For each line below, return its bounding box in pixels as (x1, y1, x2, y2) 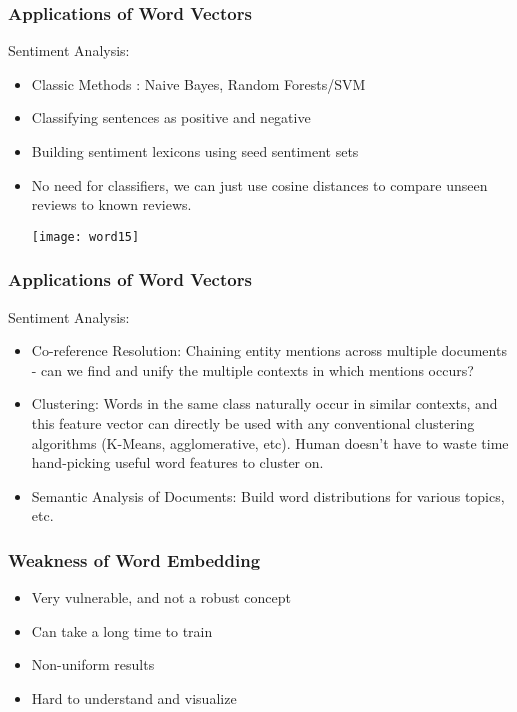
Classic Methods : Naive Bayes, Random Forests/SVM (31, 73, 366, 94)
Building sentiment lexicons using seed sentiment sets (31, 141, 359, 161)
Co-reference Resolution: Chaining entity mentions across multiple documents (31, 340, 507, 361)
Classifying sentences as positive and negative (31, 107, 311, 128)
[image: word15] (31, 229, 140, 244)
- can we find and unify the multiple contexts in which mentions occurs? (31, 359, 474, 380)
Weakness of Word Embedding (8, 547, 261, 572)
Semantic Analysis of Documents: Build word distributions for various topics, (31, 485, 505, 506)
